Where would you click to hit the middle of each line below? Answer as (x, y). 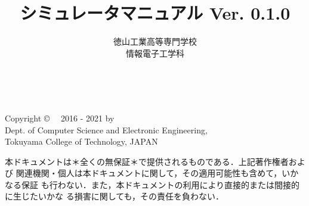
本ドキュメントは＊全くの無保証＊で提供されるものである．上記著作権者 (147, 161)
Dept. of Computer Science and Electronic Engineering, (106, 129)
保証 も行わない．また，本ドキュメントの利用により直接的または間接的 (160, 184)
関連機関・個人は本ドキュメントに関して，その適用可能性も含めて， (149, 173)
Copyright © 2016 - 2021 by (60, 118)
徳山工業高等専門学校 (155, 41)
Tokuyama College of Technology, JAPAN (81, 141)
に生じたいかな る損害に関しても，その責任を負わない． (114, 196)
